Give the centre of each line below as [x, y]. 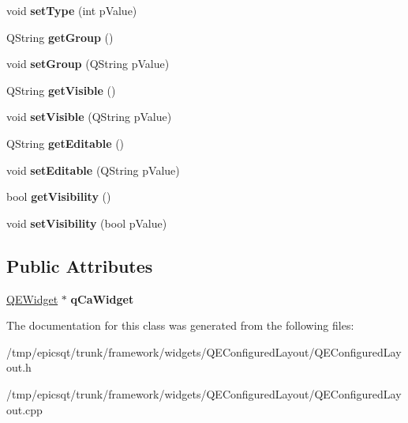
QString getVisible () [61, 90]
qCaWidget [102, 298]
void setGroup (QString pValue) [88, 64]
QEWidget [32, 298]
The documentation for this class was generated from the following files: [180, 325]
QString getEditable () [66, 143]
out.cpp [24, 409]
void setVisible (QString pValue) [89, 117]
